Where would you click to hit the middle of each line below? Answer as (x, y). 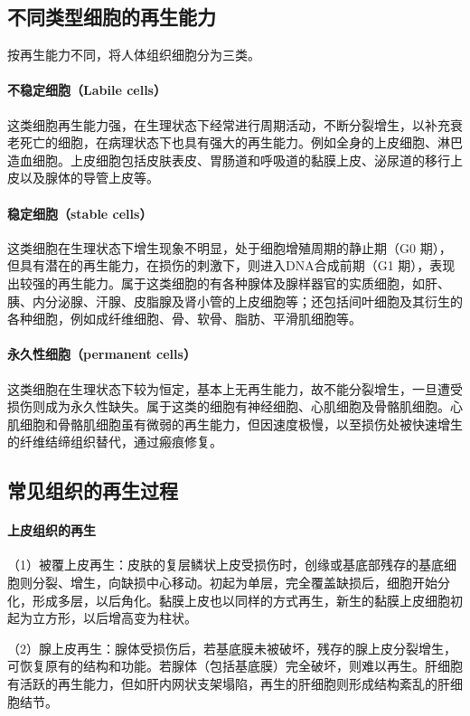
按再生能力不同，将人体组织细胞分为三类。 (134, 55)
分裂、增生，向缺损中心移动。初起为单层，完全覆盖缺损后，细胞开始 (235, 583)
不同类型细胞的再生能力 (112, 17)
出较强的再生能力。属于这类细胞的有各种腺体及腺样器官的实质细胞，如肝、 (229, 283)
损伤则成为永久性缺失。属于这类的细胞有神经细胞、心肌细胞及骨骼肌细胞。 (229, 406)
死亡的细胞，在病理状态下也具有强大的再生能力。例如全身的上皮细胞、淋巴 (241, 142)
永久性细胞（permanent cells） (102, 354)
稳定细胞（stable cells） (80, 213)
